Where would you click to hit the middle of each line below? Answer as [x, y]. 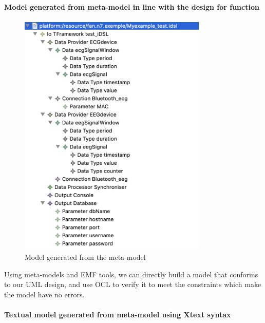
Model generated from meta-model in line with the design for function [132, 6]
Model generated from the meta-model [85, 256]
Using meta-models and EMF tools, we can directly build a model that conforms [131, 274]
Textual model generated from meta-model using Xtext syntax [118, 314]
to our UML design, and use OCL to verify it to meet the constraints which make [133, 284]
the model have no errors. [44, 294]
